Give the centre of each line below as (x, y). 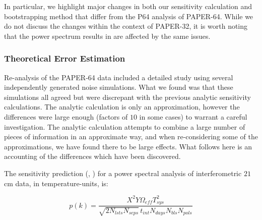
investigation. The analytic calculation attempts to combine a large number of (125, 126)
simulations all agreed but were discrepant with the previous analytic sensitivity (127, 97)
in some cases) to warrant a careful (193, 116)
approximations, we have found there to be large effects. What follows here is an (128, 146)
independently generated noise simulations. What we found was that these (119, 87)
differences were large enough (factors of (66, 116)
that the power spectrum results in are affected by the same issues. (107, 36)
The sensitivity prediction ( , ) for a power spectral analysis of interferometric (123, 173)
